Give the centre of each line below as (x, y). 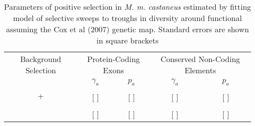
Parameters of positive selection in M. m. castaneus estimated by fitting (127, 7)
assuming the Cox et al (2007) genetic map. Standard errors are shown (127, 29)
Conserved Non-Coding (200, 59)
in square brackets (127, 40)
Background (41, 59)
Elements (200, 70)
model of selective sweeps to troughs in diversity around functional (127, 18)
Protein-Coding (114, 59)
